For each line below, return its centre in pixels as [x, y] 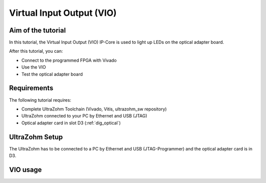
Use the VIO [34, 67]
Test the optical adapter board [52, 74]
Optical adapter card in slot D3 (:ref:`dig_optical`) [71, 123]
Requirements [31, 88]
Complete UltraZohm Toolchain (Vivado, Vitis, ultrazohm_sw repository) [94, 109]
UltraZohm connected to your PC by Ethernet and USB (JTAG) [84, 116]
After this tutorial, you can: [36, 51]
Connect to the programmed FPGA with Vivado [69, 60]
